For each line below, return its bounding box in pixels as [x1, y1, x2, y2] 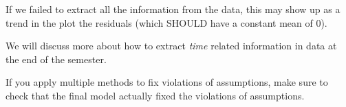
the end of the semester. [6, 51, 107, 66]
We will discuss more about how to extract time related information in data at [6, 38, 337, 53]
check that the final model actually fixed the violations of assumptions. [6, 88, 305, 102]
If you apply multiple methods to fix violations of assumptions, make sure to [6, 75, 328, 89]
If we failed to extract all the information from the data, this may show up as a [6, 2, 340, 16]
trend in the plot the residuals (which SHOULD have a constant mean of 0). [6, 15, 327, 29]
